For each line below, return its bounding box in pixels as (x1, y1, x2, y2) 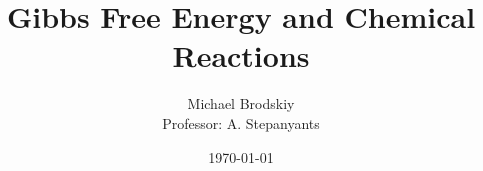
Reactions (172, 35, 310, 76)
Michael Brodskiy (187, 93, 295, 114)
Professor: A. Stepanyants (162, 112, 320, 133)
